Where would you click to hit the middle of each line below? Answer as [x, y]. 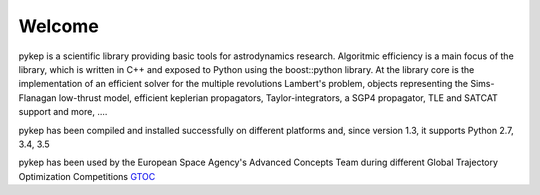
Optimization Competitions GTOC [87, 176]
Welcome [58, 26]
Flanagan [37, 97]
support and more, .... [63, 112]
